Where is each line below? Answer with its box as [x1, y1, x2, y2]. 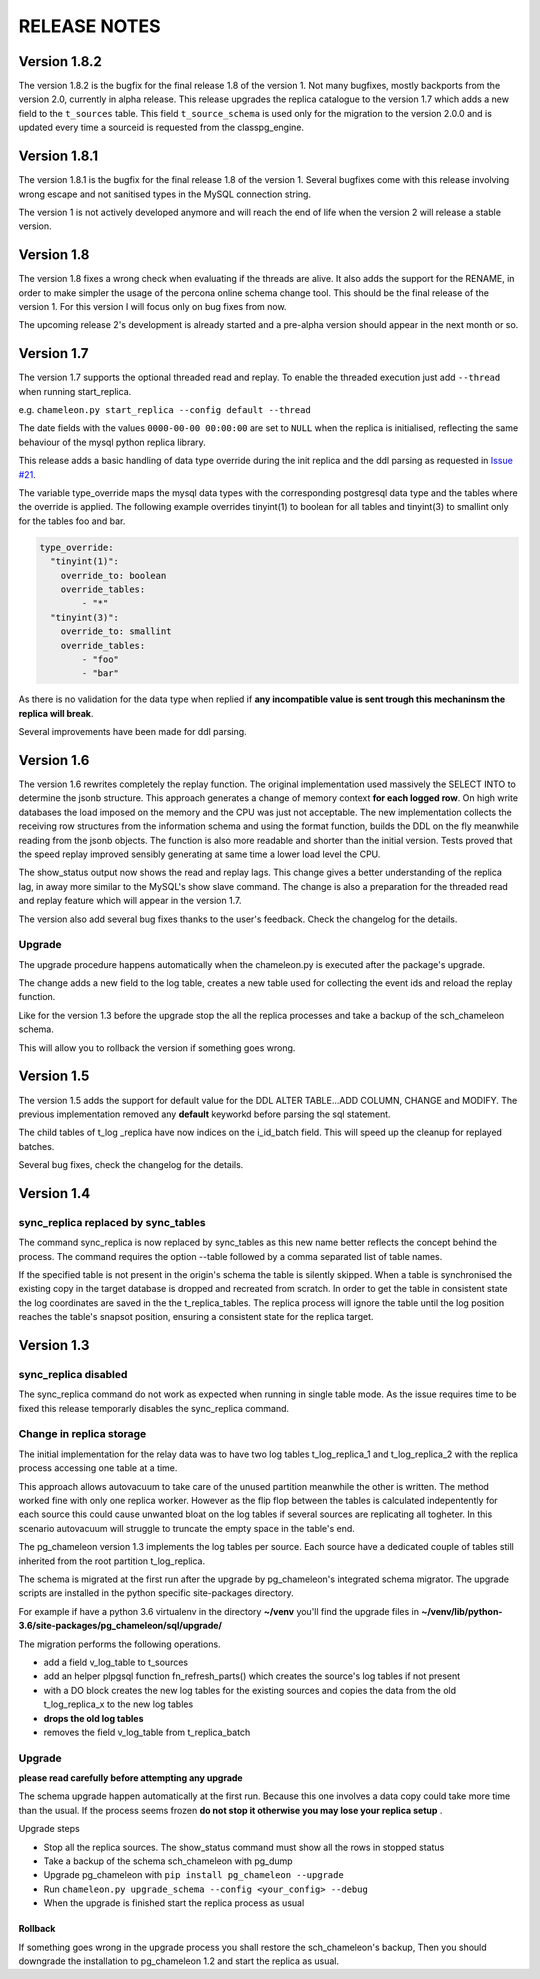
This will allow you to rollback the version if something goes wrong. [18, 1041, 296, 1054]
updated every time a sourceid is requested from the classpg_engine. [18, 121, 305, 134]
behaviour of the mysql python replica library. [18, 436, 207, 448]
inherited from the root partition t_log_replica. [18, 1555, 205, 1567]
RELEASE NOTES [18, 15, 161, 37]
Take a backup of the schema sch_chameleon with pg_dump [43, 1855, 294, 1867]
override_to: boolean [60, 570, 167, 581]
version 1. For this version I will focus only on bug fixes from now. [18, 301, 287, 312]
